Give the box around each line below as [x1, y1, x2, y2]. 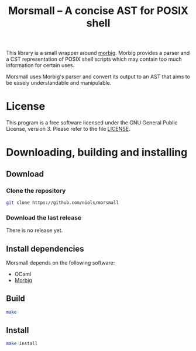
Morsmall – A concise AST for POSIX [8, 4, 189, 18]
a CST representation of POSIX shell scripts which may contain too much [6, 55, 183, 62]
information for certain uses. [6, 62, 75, 69]
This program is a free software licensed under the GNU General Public [6, 119, 178, 126]
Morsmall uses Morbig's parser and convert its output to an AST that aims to [6, 73, 190, 80]
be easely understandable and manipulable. [6, 79, 112, 86]
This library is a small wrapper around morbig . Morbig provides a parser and [6, 50, 190, 57]
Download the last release [6, 213, 82, 221]
